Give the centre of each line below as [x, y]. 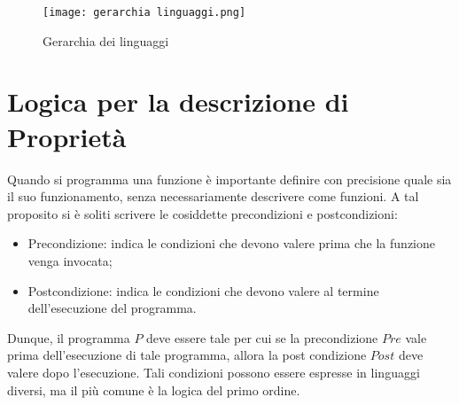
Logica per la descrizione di [178, 101]
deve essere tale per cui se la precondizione [262, 337]
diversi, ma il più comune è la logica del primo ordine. [154, 389]
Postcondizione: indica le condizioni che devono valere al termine [203, 290]
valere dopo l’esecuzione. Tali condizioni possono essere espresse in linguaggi [214, 372]
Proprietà [67, 136]
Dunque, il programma [69, 337]
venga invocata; [70, 260]
